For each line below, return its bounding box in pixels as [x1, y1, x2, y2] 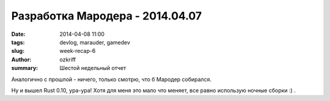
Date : [11, 30, 26, 38]
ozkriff [59, 55, 76, 63]
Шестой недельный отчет [59, 64, 127, 72]
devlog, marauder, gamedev [59, 38, 131, 46]
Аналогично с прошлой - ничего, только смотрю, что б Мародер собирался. [11, 75, 212, 83]
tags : [11, 38, 25, 46]
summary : [11, 64, 38, 72]
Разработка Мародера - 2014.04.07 [11, 9, 202, 23]
